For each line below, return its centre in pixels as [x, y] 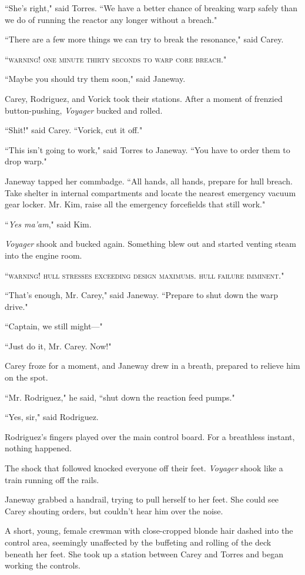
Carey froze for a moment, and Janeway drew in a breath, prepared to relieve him [152, 366]
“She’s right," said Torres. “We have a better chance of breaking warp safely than [151, 8]
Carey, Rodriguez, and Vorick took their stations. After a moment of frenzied [144, 98]
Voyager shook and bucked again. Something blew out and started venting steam [150, 244]
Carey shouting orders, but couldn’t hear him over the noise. [114, 510]
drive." [16, 306]
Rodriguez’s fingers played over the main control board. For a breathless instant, [150, 436]
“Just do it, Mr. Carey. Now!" [58, 346]
